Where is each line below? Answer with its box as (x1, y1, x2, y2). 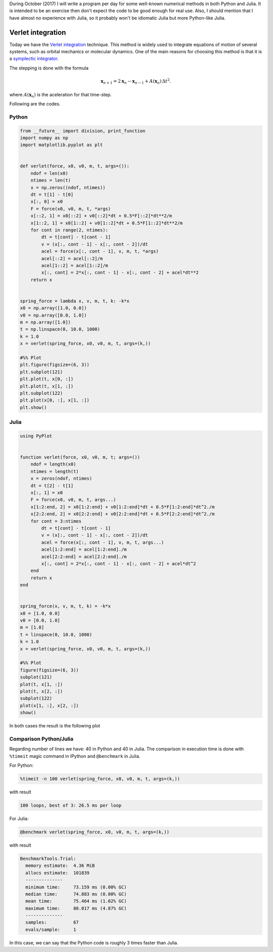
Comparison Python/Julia (9, 735, 74, 742)
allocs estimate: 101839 (25, 870, 89, 875)
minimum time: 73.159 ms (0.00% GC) (25, 884, 127, 890)
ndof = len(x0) (30, 170, 68, 176)
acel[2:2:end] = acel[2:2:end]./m (41, 554, 127, 560)
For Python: (9, 762, 34, 768)
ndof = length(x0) (30, 461, 76, 467)
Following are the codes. (9, 100, 61, 106)
